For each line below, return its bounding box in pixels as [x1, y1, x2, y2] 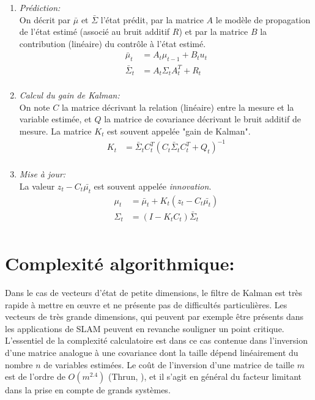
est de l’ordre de [5, 370, 65, 383]
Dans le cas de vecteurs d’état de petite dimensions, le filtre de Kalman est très [5, 286, 303, 298]
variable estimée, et [19, 113, 92, 125]
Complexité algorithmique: [5, 251, 235, 276]
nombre [5, 358, 33, 371]
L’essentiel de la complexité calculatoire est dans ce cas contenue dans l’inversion [5, 334, 308, 347]
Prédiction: [19, 1, 61, 13]
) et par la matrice [179, 25, 248, 38]
